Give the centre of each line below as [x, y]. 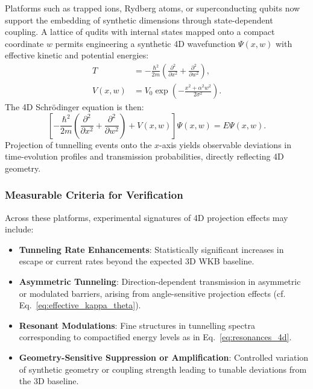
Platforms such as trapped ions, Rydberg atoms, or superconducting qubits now [153, 8]
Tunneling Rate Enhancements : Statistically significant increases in [151, 249]
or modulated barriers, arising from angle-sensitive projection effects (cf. [152, 293]
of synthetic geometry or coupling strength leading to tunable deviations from [163, 369]
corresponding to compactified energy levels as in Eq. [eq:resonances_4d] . [155, 337]
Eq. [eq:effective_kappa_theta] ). [80, 305]
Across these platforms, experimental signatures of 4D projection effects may [147, 217]
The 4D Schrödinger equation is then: [74, 107]
